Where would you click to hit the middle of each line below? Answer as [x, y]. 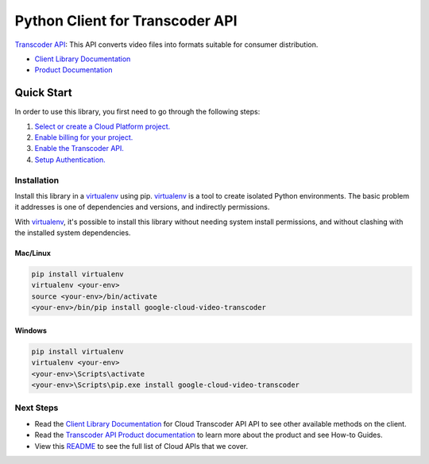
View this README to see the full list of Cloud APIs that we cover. [141, 446]
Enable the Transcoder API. [79, 149]
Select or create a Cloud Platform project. [102, 126]
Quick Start [43, 93]
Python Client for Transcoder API [126, 21]
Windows [31, 331]
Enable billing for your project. [84, 137]
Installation [37, 180]
